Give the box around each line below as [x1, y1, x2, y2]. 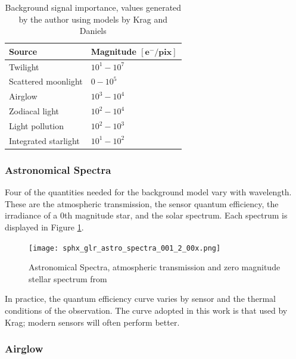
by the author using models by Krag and [18, 13, 168, 25]
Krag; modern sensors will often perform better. [5, 316, 180, 328]
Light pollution [9, 120, 64, 132]
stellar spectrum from [29, 272, 107, 285]
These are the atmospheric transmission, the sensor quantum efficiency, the [5, 197, 279, 210]
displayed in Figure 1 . [5, 220, 84, 233]
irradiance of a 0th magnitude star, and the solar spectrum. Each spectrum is [5, 209, 288, 221]
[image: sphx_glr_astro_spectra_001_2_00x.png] [29, 244, 221, 252]
